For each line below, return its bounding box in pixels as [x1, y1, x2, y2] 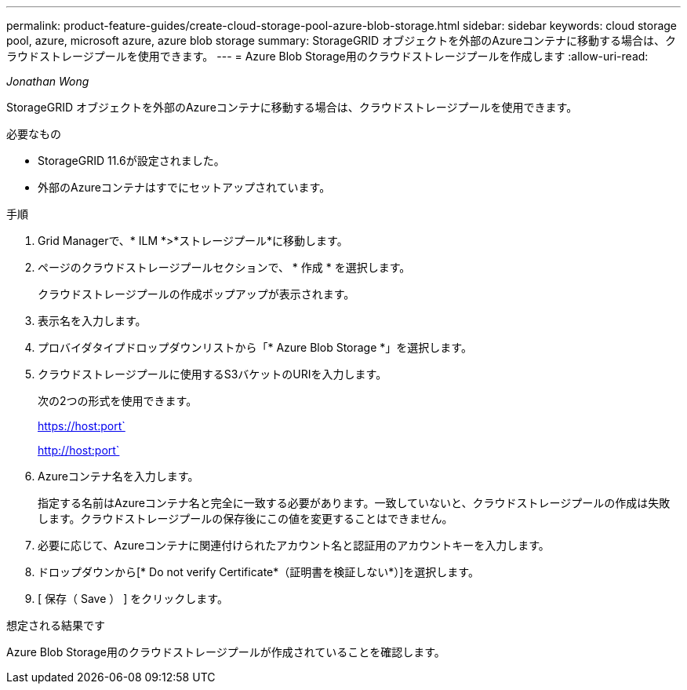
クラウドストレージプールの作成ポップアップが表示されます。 [38, 287, 355, 301]
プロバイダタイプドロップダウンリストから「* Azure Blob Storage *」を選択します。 [38, 341, 472, 354]
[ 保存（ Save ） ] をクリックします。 [38, 592, 228, 605]
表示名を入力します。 [38, 314, 147, 327]
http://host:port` [38, 444, 120, 457]
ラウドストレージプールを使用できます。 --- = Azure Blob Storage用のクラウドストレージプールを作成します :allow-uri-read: [6, 49, 649, 63]
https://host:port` [38, 419, 125, 433]
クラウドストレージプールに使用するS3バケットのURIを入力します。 [38, 367, 387, 381]
